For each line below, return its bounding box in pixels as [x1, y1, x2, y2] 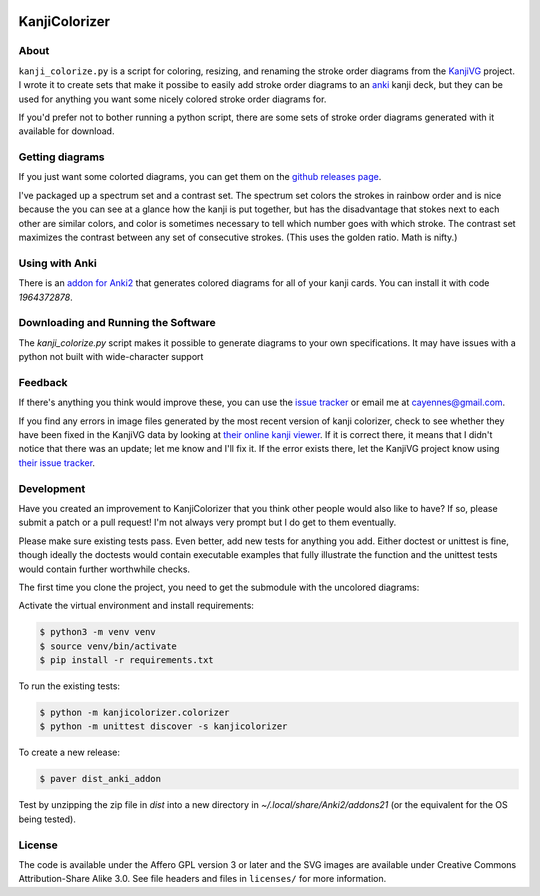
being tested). [18, 813, 77, 825]
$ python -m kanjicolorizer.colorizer [39, 707, 230, 719]
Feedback [18, 375, 69, 389]
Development [18, 481, 86, 495]
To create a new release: [18, 746, 120, 759]
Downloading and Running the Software [18, 316, 217, 330]
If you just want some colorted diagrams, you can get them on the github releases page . [18, 171, 382, 183]
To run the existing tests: [18, 680, 120, 692]
